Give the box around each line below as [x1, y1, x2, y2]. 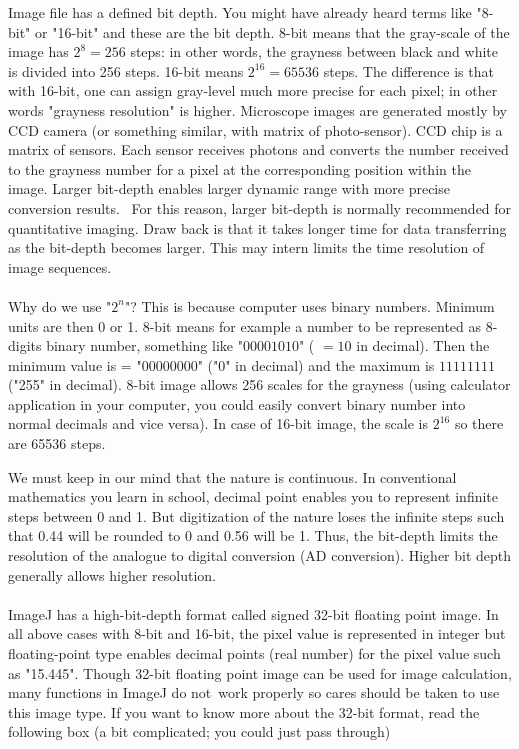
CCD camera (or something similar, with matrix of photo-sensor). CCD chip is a [8, 119, 503, 140]
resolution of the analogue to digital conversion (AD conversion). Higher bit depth [8, 545, 512, 566]
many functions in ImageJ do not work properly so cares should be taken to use [8, 682, 500, 703]
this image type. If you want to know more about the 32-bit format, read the [8, 701, 480, 722]
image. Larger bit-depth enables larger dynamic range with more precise [8, 178, 450, 199]
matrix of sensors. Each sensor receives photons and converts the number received [8, 139, 509, 160]
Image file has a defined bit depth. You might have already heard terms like [8, 2, 472, 22]
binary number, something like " [46, 335, 243, 356]
